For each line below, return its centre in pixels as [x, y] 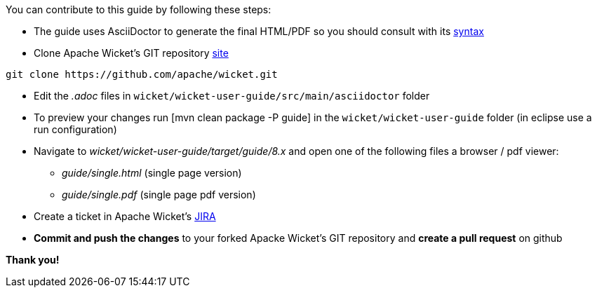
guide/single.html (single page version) [152, 173]
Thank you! [33, 260]
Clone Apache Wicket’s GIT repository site [131, 53]
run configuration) [75, 129]
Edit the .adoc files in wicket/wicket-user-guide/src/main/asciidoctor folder [232, 96]
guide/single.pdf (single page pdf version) [159, 195]
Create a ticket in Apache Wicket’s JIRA [125, 216]
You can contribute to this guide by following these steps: [139, 9]
